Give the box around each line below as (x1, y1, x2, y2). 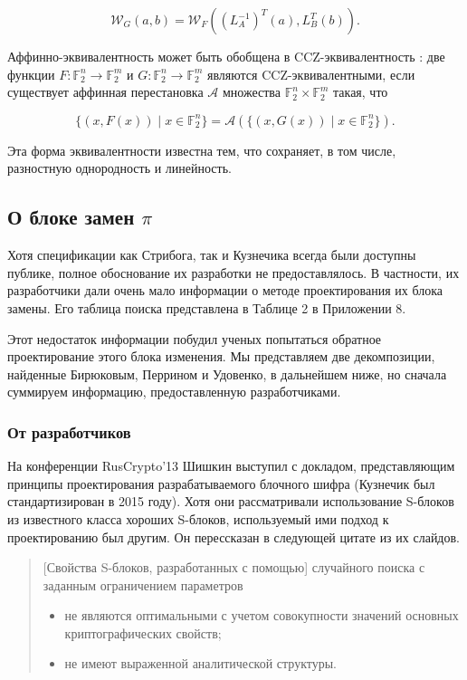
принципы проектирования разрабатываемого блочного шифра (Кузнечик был (7, 474, 435, 493)
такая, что (333, 82, 388, 101)
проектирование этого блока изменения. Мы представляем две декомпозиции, (7, 347, 435, 366)
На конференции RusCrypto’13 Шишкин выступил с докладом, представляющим (7, 456, 455, 475)
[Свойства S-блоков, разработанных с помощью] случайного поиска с (43, 558, 425, 577)
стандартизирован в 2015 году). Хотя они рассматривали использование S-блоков (7, 492, 454, 511)
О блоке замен (7, 203, 135, 231)
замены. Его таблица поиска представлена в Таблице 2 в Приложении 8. (7, 298, 406, 317)
